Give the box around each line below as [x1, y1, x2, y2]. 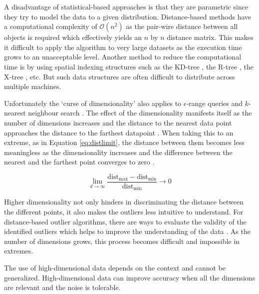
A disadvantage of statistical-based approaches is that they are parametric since [4, 1, 249, 11]
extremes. [4, 245, 33, 256]
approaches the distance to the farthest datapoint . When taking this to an [4, 127, 234, 137]
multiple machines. [4, 81, 61, 91]
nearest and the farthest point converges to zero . [4, 156, 155, 167]
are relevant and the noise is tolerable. [4, 282, 121, 292]
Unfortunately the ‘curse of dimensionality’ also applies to [4, 97, 182, 108]
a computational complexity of [4, 21, 97, 31]
